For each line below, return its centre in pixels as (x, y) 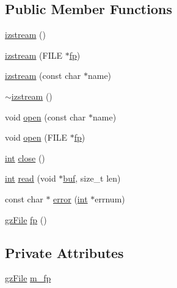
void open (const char (45, 116)
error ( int (70, 198)
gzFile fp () (26, 219)
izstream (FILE (34, 55)
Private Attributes (64, 252)
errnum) (110, 198)
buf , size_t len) (92, 178)
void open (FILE (36, 137)
